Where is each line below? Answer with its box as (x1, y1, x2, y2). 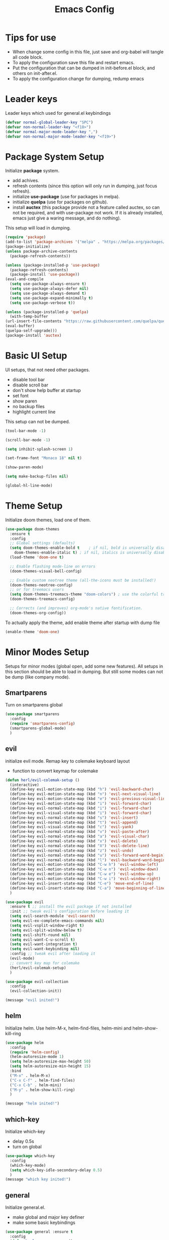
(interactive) (10, 782, 39, 787)
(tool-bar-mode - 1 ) (5, 428, 46, 433)
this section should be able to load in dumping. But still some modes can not (5, 669, 163, 675)
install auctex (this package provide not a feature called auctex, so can (12, 204, 160, 210)
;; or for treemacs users (10, 587, 64, 592)
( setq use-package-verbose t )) (10, 300, 75, 305)
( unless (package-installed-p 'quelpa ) (5, 309, 89, 315)
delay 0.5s (12, 1138, 34, 1144)
